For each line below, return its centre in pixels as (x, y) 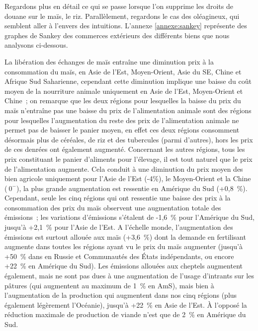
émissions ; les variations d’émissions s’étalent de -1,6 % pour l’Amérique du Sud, (129, 217)
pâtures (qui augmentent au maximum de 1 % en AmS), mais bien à (109, 285)
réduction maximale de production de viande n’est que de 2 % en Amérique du (125, 314)
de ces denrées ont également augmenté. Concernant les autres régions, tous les (125, 149)
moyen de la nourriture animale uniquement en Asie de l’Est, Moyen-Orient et (124, 91)
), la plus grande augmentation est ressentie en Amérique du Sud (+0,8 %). (132, 188)
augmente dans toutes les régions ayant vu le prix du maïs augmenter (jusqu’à (124, 246)
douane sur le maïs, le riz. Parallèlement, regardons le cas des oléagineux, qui (122, 16)
